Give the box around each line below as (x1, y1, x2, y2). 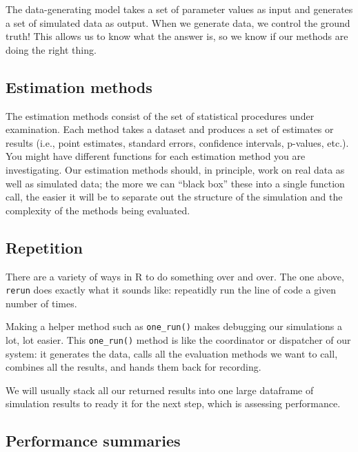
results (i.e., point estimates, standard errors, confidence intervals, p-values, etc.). (6, 135, 349, 150)
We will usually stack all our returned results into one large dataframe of (6, 382, 314, 397)
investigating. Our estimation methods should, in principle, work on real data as (6, 162, 345, 176)
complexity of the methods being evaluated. (6, 203, 190, 217)
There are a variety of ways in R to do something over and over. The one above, (6, 269, 344, 283)
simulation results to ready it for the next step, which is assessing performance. (6, 396, 341, 411)
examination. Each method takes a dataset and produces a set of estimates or (6, 122, 334, 136)
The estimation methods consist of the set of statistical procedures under (6, 108, 315, 123)
